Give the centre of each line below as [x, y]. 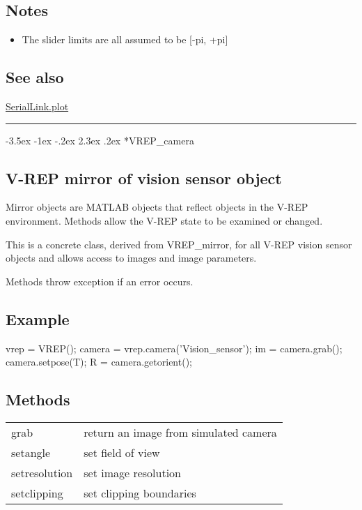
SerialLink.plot [37, 106]
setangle [31, 452]
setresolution [42, 472]
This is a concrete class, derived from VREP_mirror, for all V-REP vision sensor [179, 244]
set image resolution [132, 472]
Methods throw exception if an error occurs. [100, 281]
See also [35, 77]
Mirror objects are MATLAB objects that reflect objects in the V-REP [157, 207]
